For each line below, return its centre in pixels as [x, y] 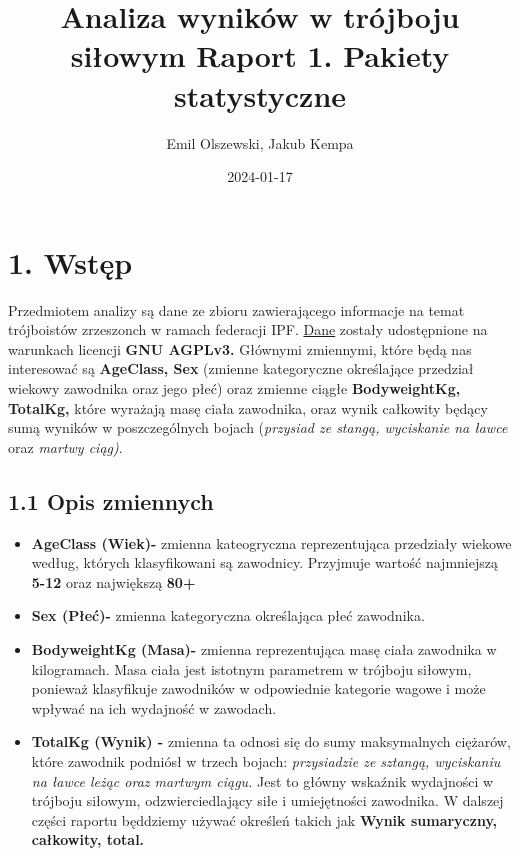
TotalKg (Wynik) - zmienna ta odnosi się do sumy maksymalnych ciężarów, [271, 741]
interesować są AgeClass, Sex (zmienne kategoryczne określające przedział [241, 368]
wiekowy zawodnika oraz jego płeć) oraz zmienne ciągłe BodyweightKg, [234, 388]
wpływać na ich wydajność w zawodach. [154, 707]
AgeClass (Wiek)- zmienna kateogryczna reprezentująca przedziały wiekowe [271, 542]
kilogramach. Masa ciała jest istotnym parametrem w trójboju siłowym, [251, 668]
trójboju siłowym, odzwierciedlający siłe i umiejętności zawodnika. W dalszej [267, 800]
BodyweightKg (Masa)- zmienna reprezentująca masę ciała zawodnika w [264, 648]
